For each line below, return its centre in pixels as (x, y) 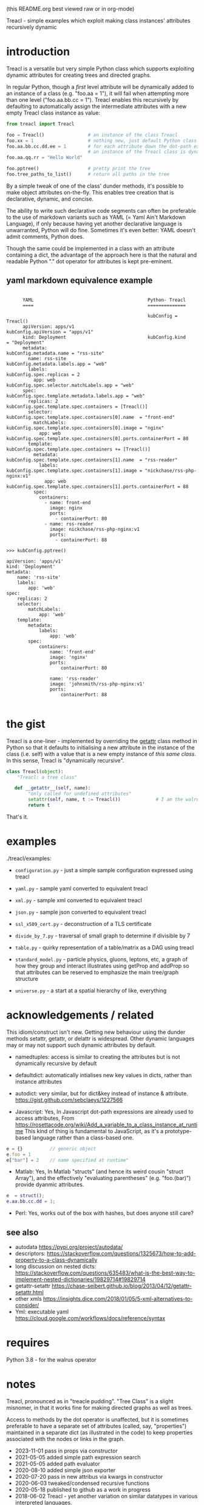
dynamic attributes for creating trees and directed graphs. (79, 75)
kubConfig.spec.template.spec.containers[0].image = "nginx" (85, 428)
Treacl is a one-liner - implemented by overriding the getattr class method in (102, 741)
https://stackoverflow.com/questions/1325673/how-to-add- (121, 1253)
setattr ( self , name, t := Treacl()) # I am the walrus (115, 800)
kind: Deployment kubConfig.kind (104, 337)
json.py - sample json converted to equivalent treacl (81, 912)
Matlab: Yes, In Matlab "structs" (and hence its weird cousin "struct (99, 1172)
